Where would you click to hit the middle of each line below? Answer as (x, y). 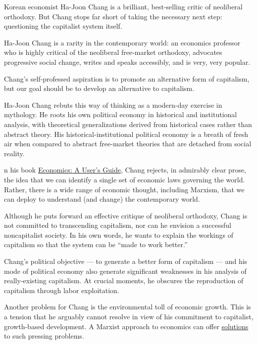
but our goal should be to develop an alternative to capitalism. (99, 88)
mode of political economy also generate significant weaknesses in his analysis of (125, 271)
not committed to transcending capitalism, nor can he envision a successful (118, 225)
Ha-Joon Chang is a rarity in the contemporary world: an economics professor (122, 42)
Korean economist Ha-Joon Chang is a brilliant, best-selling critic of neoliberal (123, 6)
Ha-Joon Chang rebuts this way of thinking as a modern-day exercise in (113, 105)
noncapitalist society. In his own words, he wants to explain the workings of (119, 235)
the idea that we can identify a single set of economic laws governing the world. (125, 179)
